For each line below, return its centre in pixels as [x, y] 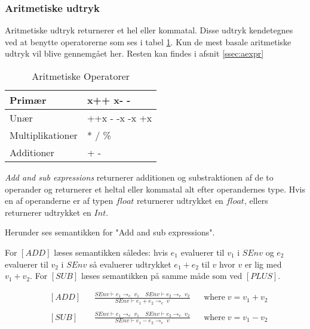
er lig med [263, 264]
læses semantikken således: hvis [111, 252]
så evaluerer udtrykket [130, 264]
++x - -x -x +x [119, 118]
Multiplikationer [44, 135]
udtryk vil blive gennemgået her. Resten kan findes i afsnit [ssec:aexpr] [134, 53]
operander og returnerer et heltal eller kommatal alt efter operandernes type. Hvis [155, 189]
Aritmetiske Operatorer [81, 76]
